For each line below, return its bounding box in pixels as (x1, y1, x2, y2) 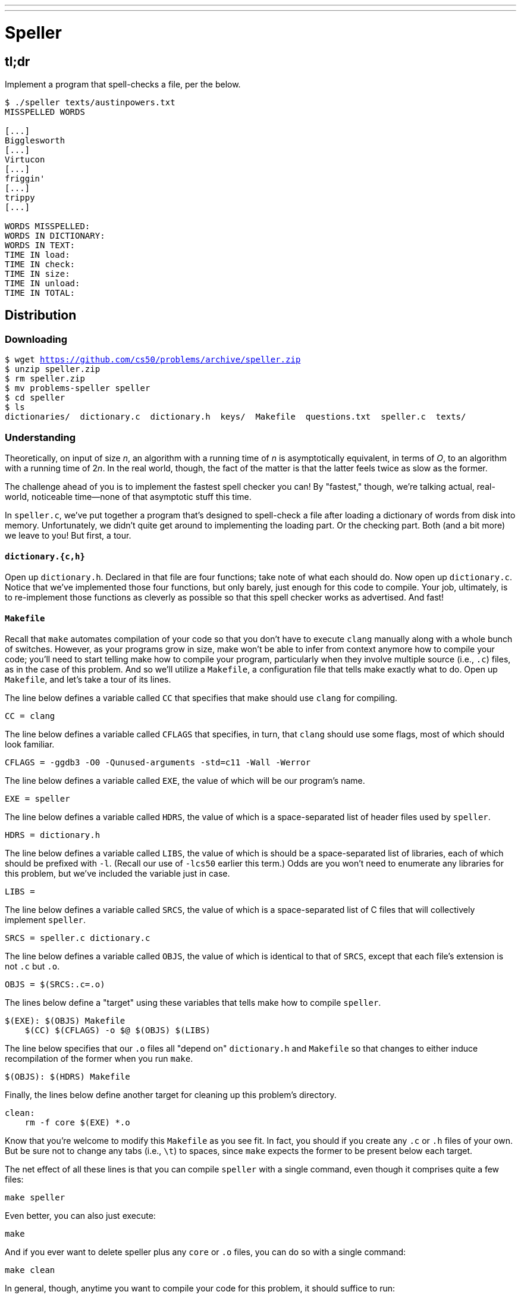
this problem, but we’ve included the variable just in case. (5, 868, 230, 879)
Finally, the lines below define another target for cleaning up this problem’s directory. (5, 1090, 337, 1100)
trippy (5, 192, 35, 202)
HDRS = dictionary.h (5, 830, 101, 840)
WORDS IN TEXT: (5, 240, 76, 250)
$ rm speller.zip (5, 374, 85, 384)
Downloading (5, 333, 68, 345)
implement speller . (5, 915, 86, 925)
